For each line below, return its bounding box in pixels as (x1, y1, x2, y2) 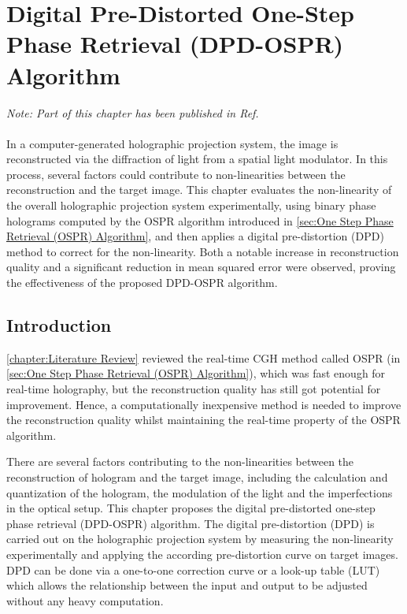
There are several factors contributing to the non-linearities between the (6, 453, 354, 470)
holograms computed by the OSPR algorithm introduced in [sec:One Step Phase (6, 212, 394, 229)
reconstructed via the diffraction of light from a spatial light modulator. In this (6, 151, 388, 167)
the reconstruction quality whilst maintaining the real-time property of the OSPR (6, 411, 401, 428)
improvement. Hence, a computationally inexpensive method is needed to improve (6, 396, 401, 412)
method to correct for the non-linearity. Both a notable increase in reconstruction (6, 243, 399, 259)
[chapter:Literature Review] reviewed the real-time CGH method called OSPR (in (6, 349, 401, 366)
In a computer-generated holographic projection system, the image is (6, 135, 339, 151)
